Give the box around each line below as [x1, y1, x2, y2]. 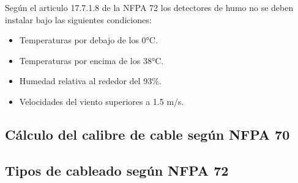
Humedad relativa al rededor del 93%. [19, 74, 162, 87]
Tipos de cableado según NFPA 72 [5, 160, 229, 179]
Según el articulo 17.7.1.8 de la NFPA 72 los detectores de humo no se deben [5, 1, 294, 13]
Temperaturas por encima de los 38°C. [19, 54, 164, 66]
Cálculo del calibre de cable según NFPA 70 [5, 124, 290, 143]
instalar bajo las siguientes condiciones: [5, 13, 152, 26]
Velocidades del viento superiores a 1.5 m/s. [19, 95, 184, 107]
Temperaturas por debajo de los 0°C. [19, 34, 158, 46]
